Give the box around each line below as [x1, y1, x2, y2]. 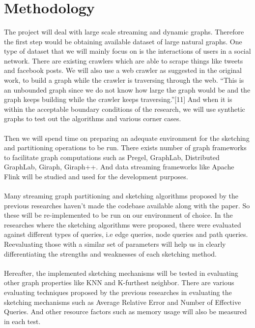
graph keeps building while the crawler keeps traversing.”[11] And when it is [4, 94, 232, 104]
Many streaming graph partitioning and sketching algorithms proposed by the [4, 191, 238, 201]
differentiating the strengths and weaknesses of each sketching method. [4, 248, 217, 259]
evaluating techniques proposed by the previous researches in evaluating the [4, 287, 232, 297]
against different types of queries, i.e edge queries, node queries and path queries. [4, 229, 248, 239]
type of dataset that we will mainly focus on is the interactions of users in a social [4, 46, 251, 56]
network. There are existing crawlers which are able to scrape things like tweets [4, 55, 243, 66]
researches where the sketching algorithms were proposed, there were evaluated [4, 219, 241, 230]
